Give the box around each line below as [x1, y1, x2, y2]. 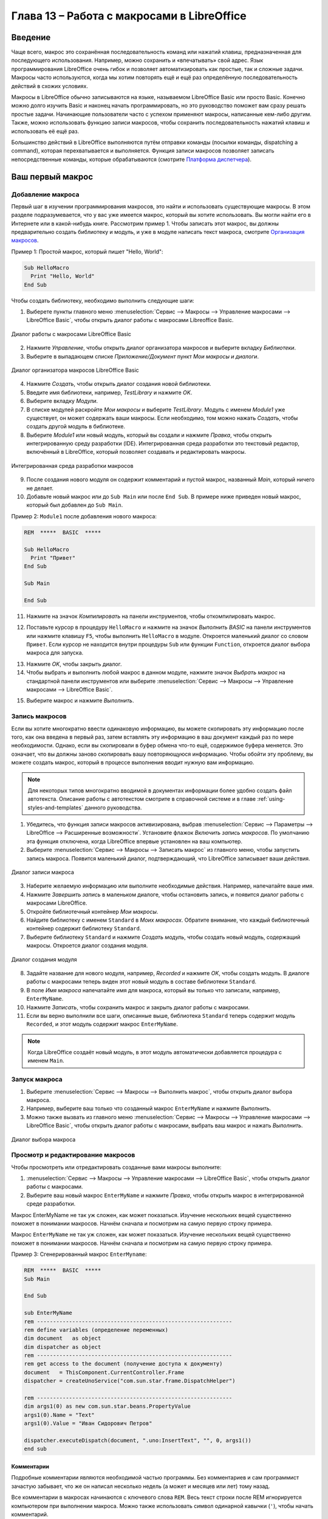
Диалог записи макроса [11, 869, 74, 876]
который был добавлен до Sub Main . [26, 501, 123, 509]
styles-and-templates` [27, 804, 83, 811]
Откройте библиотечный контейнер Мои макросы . [26, 908, 159, 915]
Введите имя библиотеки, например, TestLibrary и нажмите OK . [26, 389, 193, 396]
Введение [11, 32, 51, 43]
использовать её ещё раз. [11, 128, 79, 135]
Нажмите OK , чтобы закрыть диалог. [26, 660, 122, 668]
